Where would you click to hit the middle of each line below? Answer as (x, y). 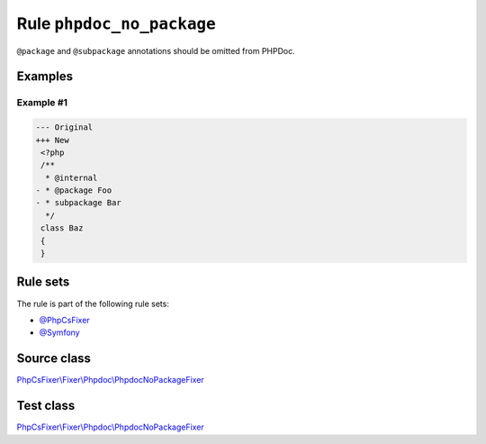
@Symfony (59, 332)
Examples (45, 77)
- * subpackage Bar (78, 203)
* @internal (72, 177)
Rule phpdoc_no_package (116, 23)
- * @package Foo (74, 190)
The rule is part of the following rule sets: (93, 304)
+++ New (52, 140)
